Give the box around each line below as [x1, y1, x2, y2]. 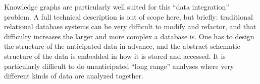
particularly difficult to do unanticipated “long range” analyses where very [4, 60, 234, 71]
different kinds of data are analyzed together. [4, 70, 143, 81]
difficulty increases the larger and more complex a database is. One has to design [4, 31, 254, 41]
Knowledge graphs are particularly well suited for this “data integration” [4, 2, 229, 12]
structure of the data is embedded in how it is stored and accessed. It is [4, 50, 226, 61]
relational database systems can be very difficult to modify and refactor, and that [4, 21, 256, 32]
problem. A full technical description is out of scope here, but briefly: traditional [4, 11, 253, 22]
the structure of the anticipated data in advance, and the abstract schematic [4, 41, 240, 51]
